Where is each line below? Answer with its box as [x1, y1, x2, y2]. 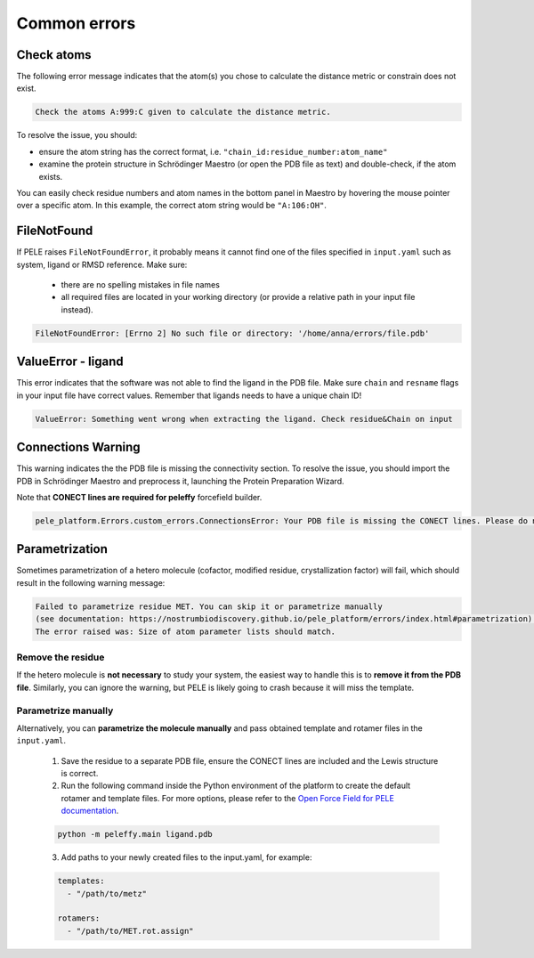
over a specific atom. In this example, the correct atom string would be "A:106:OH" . [16, 200, 327, 211]
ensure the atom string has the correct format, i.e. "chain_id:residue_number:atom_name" [38, 146, 388, 157]
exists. [38, 171, 63, 182]
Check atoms [16, 47, 93, 62]
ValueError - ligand [16, 354, 124, 369]
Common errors [16, 13, 136, 33]
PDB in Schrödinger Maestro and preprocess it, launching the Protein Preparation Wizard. [16, 475, 344, 486]
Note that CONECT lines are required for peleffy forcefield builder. [16, 491, 263, 502]
